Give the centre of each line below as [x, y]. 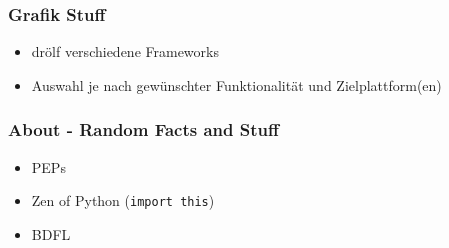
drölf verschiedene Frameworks [125, 51]
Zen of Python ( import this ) [123, 200]
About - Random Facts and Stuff [143, 129]
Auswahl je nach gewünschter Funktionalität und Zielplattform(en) [236, 84]
